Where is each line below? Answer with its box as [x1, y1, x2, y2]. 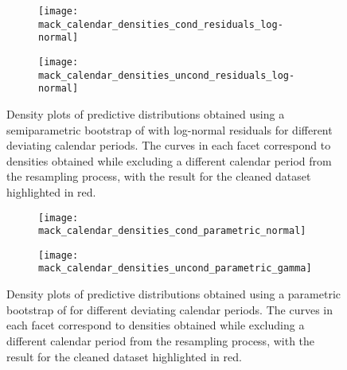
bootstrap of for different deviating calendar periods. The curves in [6, 301, 333, 317]
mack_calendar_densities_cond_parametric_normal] [38, 225, 306, 237]
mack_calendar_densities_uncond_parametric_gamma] [38, 263, 312, 275]
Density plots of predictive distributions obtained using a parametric [6, 286, 341, 302]
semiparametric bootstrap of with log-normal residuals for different [6, 121, 333, 138]
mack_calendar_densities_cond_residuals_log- [38, 18, 283, 30]
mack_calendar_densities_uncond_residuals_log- [38, 69, 295, 81]
